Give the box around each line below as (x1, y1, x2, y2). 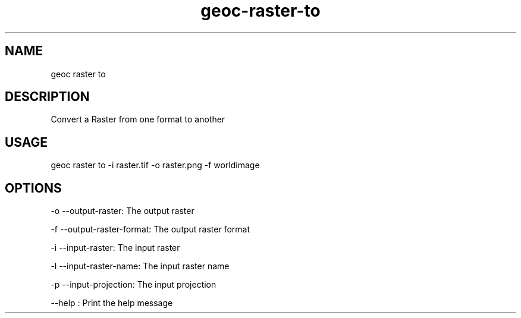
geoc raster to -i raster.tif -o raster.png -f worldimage (51, 160, 260, 171)
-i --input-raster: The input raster (51, 243, 180, 253)
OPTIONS (5, 180, 62, 196)
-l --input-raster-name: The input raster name (51, 261, 230, 272)
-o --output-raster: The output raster (51, 206, 194, 216)
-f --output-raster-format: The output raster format (51, 224, 250, 235)
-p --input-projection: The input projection (51, 279, 216, 290)
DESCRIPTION (5, 89, 90, 105)
